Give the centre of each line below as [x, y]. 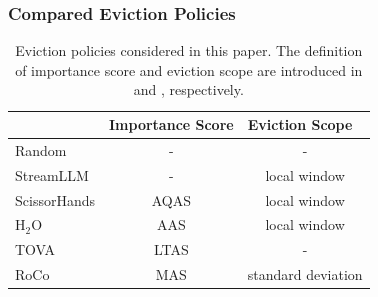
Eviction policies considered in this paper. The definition [189, 50]
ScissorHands [55, 199]
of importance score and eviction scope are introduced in [189, 69]
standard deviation [305, 274]
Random [41, 149]
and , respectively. [188, 89]
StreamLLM [52, 174]
